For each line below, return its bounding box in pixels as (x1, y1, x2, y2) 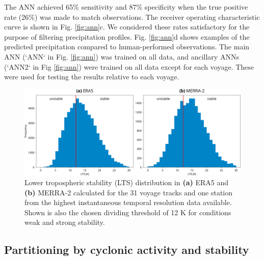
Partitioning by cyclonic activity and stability (4, 242, 249, 257)
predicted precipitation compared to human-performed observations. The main (4, 41, 250, 52)
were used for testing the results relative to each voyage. (4, 71, 179, 82)
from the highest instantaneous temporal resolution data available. (24, 197, 232, 208)
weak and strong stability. (24, 217, 105, 227)
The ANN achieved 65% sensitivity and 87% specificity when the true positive (4, 2, 248, 12)
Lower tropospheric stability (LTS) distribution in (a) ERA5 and (24, 177, 228, 188)
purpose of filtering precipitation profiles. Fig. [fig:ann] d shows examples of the (4, 31, 250, 42)
